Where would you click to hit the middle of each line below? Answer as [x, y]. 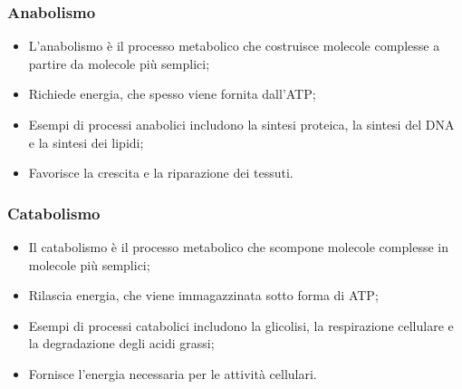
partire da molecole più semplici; [119, 63]
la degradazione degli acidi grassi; [121, 343]
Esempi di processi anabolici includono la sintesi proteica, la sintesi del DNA [241, 124]
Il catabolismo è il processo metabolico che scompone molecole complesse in [238, 247]
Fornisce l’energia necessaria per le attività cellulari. [173, 373]
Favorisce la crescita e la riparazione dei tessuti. [161, 173]
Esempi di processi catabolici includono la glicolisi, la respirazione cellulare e [241, 325]
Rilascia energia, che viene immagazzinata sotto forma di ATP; [203, 295]
